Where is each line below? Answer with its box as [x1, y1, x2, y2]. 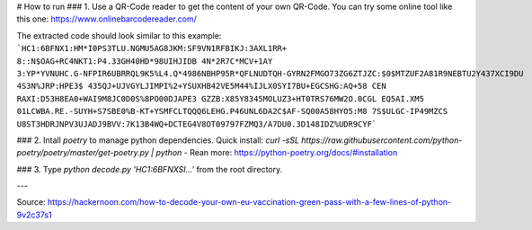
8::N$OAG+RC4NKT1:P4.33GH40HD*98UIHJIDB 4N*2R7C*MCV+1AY [16, 56, 273, 66]
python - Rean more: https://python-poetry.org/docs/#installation [155, 147, 398, 158]
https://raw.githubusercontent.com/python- [301, 135, 463, 146]
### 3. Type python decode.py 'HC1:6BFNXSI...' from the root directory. [16, 164, 283, 174]
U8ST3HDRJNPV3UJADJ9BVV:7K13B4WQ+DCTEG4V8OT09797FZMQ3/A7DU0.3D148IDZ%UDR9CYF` [16, 119, 377, 129]
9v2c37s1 [16, 209, 53, 220]
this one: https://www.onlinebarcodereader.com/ [16, 13, 197, 24]
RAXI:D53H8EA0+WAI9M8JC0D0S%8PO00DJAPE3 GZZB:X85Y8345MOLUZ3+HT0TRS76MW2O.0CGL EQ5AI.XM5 [16, 93, 424, 103]
